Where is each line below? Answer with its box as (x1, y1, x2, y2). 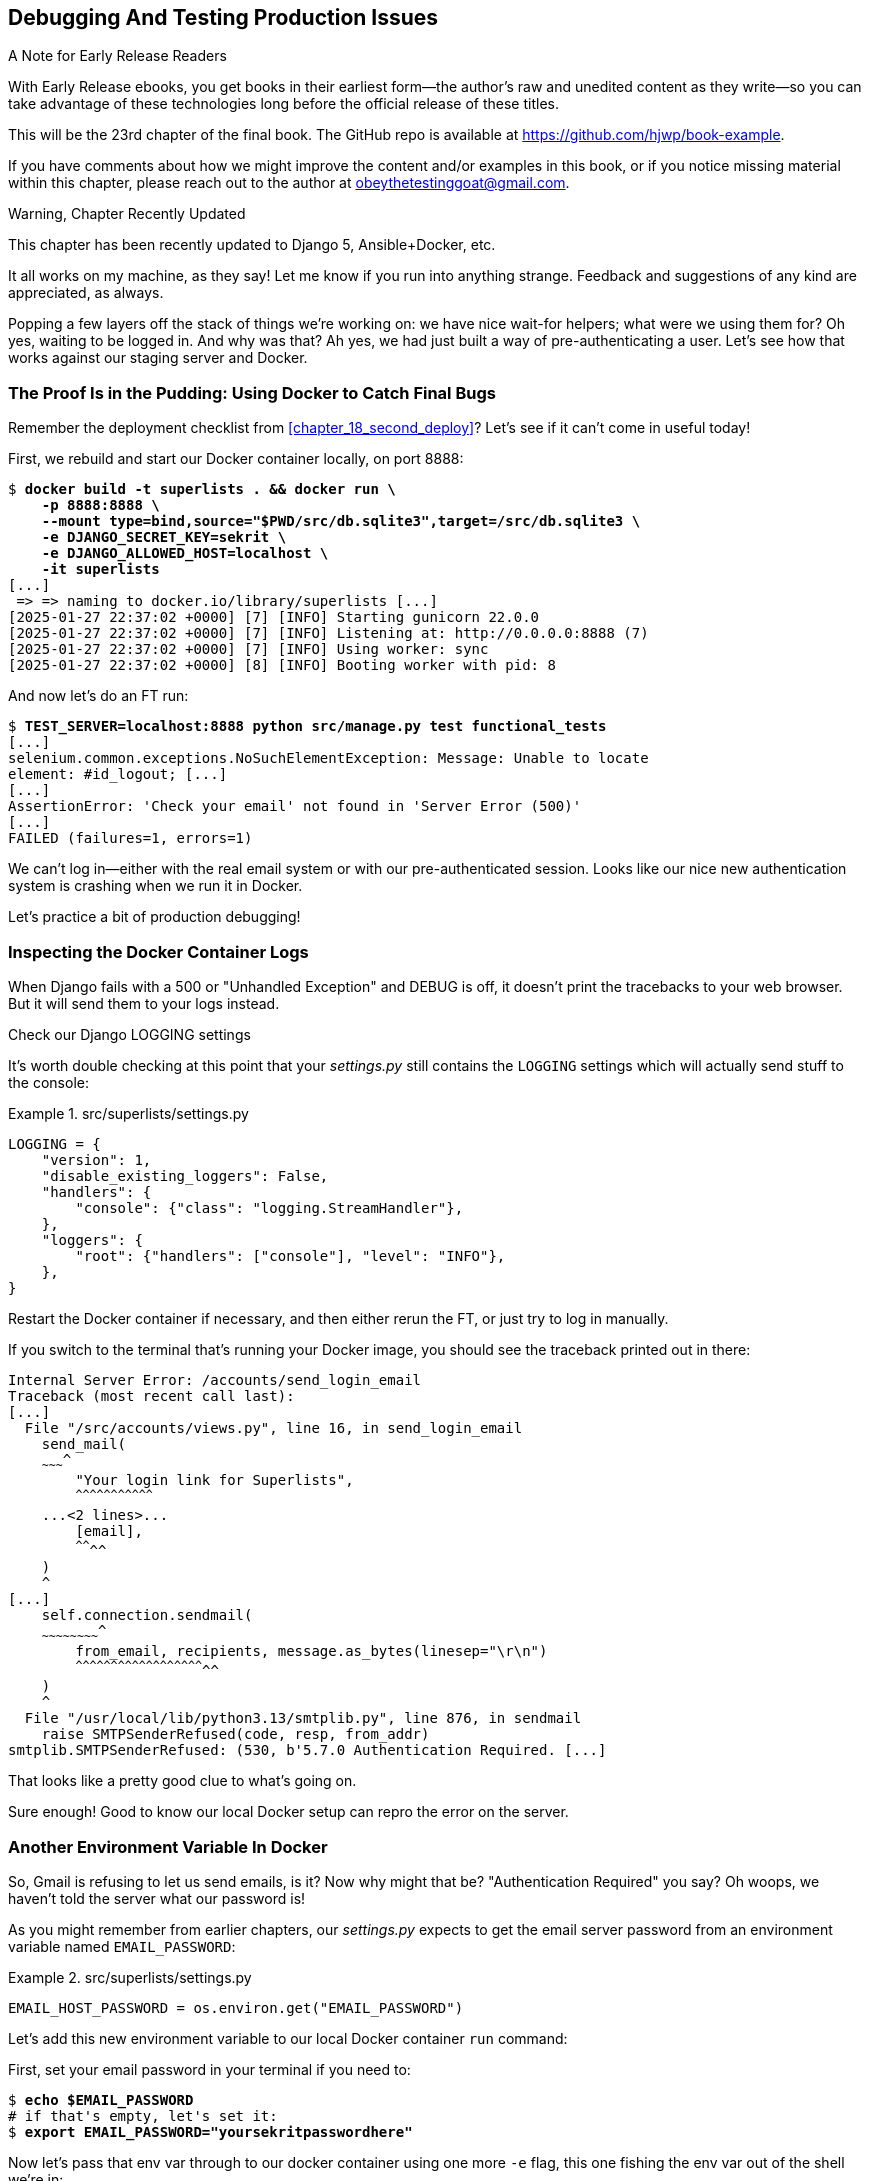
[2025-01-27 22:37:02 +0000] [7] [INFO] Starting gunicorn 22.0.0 (8, 609, 540, 626)
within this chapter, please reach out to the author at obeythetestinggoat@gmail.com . (8, 174, 570, 192)
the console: (8, 1073, 89, 1091)
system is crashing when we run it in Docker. (8, 877, 303, 895)
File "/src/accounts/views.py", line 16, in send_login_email (24, 1419, 523, 1436)
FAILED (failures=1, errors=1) (8, 830, 253, 847)
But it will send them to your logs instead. (8, 994, 280, 1012)
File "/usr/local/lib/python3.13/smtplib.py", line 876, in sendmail (24, 1710, 582, 1727)
